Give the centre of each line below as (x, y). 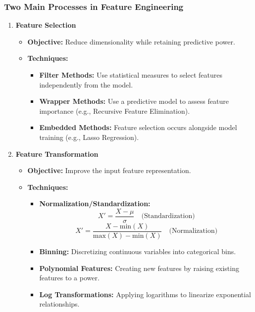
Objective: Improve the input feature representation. (109, 170)
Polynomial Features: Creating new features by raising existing (139, 268)
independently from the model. (86, 84)
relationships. (59, 304)
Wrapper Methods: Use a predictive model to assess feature (134, 101)
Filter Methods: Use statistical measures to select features (131, 75)
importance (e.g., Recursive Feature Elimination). (115, 111)
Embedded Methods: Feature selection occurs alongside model (138, 127)
